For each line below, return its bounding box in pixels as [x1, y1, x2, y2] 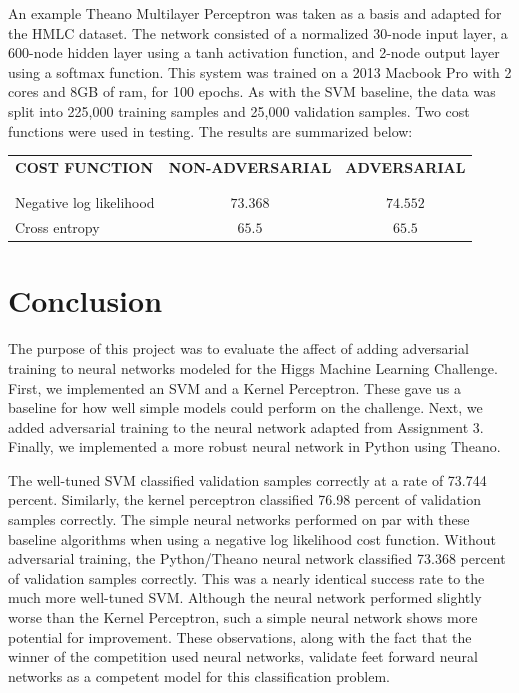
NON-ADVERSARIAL [168, 156, 332, 177]
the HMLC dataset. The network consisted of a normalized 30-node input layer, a [8, 22, 508, 43]
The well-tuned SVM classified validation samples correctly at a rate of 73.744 [8, 469, 487, 490]
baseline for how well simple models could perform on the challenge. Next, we [8, 397, 483, 418]
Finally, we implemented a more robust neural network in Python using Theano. [8, 436, 501, 457]
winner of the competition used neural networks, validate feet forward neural [8, 646, 478, 667]
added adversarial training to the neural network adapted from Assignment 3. [8, 416, 484, 437]
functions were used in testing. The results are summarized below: [8, 120, 413, 141]
